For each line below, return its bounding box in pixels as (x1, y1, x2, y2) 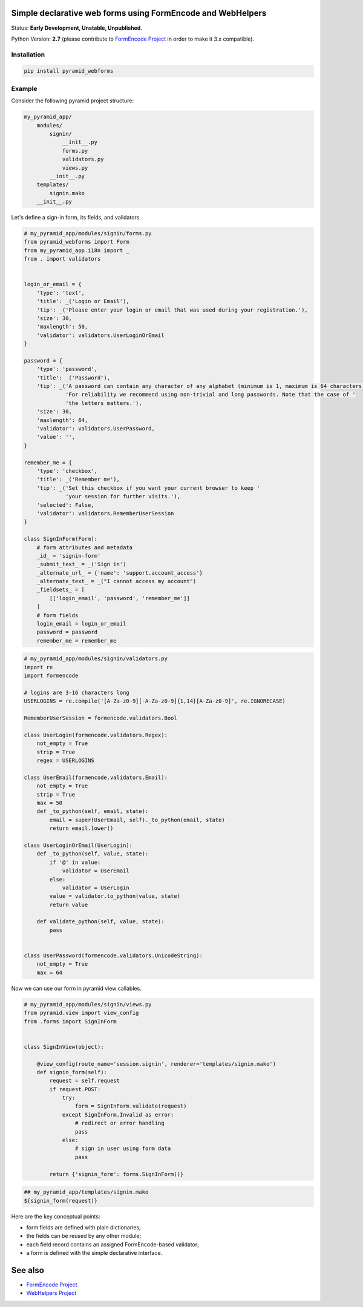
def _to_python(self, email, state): (36, 808, 149, 815)
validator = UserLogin (62, 884, 129, 891)
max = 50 (36, 800, 63, 806)
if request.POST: (49, 1086, 101, 1092)
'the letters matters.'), (65, 399, 142, 406)
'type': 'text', (36, 289, 85, 296)
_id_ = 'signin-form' (36, 552, 101, 559)
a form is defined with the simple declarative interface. (26, 1249, 163, 1257)
